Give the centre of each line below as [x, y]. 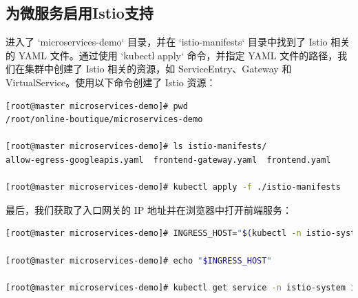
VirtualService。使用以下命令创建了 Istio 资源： [111, 82]
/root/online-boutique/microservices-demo [104, 120]
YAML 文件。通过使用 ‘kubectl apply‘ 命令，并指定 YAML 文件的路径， [178, 55]
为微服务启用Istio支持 [80, 13]
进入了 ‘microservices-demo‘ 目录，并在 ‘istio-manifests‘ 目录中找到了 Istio [167, 42]
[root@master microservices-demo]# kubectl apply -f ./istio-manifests [173, 187]
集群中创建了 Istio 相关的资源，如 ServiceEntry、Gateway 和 [158, 69]
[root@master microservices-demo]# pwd [97, 106]
